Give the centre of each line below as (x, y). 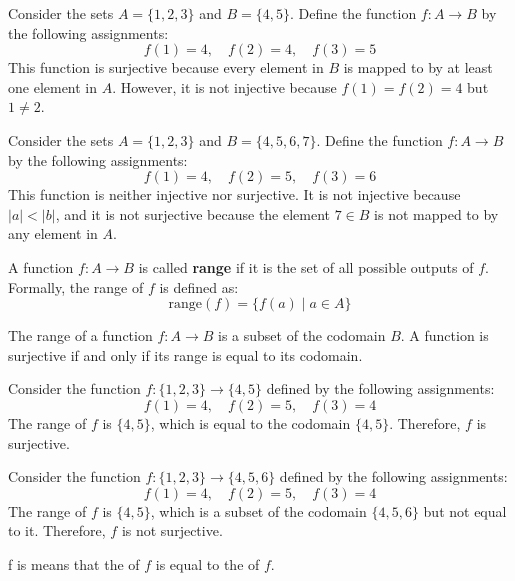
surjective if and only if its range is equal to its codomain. (185, 354)
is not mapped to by (436, 213)
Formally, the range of (76, 286)
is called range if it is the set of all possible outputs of (306, 266)
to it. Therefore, (57, 530)
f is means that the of (74, 563)
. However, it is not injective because (224, 86)
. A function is (444, 335)
